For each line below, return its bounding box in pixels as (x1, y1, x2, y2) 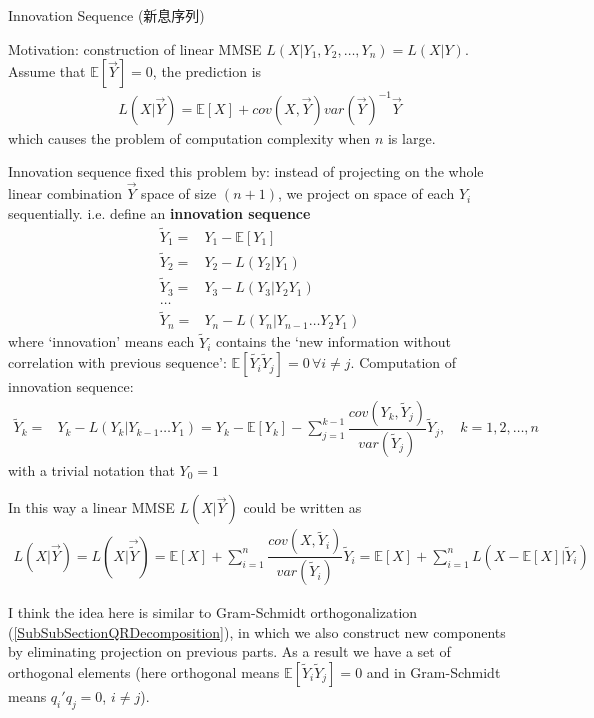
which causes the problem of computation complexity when (8, 127, 371, 148)
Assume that (8, 61, 86, 82)
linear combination (8, 183, 123, 204)
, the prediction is (152, 61, 262, 82)
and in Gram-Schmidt (366, 661, 501, 682)
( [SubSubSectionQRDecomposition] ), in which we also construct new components (8, 621, 506, 642)
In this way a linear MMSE (8, 497, 175, 518)
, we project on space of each (277, 183, 455, 204)
